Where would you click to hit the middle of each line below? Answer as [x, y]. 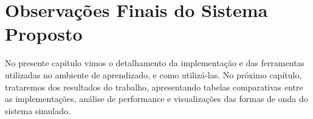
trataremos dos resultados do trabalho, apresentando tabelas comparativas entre [154, 87]
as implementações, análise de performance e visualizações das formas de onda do [156, 99]
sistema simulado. [38, 110]
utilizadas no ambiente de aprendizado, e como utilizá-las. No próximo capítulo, [153, 74]
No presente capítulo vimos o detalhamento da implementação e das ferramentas [155, 63]
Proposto [44, 34]
